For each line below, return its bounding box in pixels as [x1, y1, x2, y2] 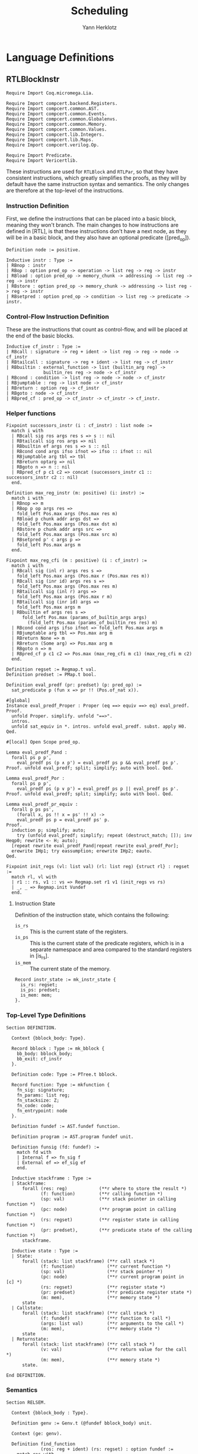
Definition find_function [11, 1441, 76, 1447]
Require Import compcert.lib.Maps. [6, 136, 94, 143]
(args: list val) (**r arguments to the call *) [40, 1321, 184, 1327]
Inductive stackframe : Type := [11, 1175, 92, 1181]
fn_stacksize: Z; [17, 1097, 60, 1104]
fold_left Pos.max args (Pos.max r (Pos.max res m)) [17, 573, 150, 579]
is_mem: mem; [20, 992, 53, 999]
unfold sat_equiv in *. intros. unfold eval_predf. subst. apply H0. [11, 723, 187, 730]
